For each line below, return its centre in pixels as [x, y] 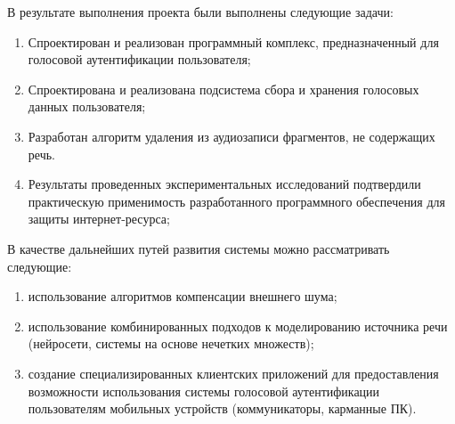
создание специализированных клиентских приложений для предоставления [233, 373]
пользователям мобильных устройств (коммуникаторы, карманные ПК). [222, 408]
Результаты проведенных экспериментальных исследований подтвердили [224, 184]
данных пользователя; [87, 106]
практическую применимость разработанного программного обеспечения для [237, 201]
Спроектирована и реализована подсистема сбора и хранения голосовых [223, 89]
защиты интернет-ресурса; [99, 219]
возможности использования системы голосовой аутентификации [204, 391]
